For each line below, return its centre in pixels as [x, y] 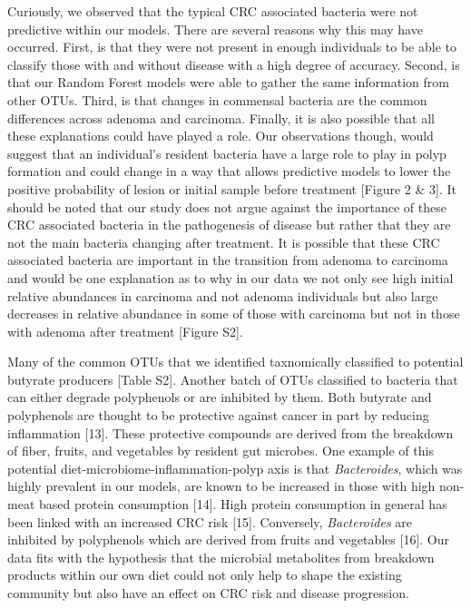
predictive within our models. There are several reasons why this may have [215, 29]
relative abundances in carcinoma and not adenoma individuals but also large [223, 295]
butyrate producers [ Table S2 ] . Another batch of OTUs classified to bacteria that [233, 379]
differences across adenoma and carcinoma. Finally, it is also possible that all [221, 118]
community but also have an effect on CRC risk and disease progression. [208, 593]
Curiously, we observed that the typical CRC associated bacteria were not [213, 11]
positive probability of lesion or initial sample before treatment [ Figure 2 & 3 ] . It [232, 188]
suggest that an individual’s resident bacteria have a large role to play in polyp [227, 153]
